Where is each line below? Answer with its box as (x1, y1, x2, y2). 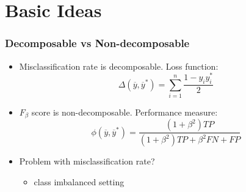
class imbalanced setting (34, 175, 125, 188)
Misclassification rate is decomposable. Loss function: (19, 59, 219, 72)
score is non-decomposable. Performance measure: (31, 105, 218, 118)
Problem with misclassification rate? (19, 155, 155, 168)
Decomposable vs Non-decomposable (5, 35, 190, 51)
